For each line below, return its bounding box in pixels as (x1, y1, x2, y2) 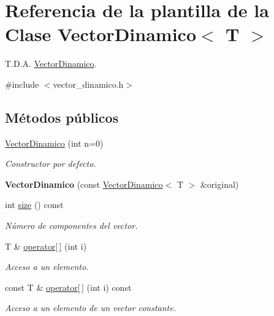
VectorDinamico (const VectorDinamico (5, 177, 163, 190)
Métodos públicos (5, 107, 119, 126)
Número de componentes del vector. (5, 219, 138, 232)
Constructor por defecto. (5, 157, 96, 170)
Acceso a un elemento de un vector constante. (5, 301, 176, 314)
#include (5, 77, 39, 90)
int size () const (5, 198, 64, 211)
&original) (200, 177, 239, 190)
